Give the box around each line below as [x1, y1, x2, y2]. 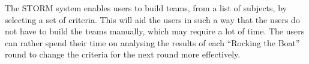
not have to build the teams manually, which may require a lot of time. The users [5, 25, 305, 37]
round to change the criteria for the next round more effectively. [5, 48, 241, 60]
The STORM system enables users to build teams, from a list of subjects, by [5, 2, 287, 14]
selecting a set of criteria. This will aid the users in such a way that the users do [5, 13, 300, 25]
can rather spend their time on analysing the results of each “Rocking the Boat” [5, 36, 300, 49]
